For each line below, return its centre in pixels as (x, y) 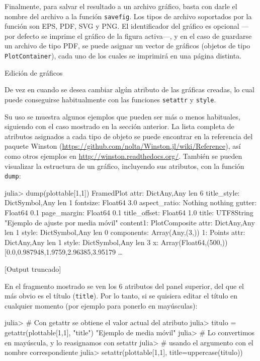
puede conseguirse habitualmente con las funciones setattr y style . (110, 99)
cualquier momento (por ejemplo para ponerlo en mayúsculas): (101, 305)
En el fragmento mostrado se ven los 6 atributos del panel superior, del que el (124, 286)
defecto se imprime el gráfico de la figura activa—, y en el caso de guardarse (135, 36)
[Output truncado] (33, 268)
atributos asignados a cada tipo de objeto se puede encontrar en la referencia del (129, 136)
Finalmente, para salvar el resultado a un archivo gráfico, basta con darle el (121, 6)
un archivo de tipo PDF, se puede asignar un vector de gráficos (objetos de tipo (127, 46)
